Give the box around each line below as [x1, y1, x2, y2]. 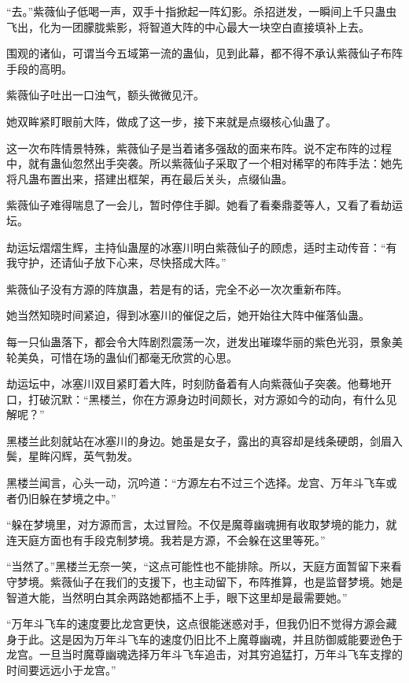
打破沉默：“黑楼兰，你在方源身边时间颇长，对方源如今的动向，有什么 [28, 390, 386, 407]
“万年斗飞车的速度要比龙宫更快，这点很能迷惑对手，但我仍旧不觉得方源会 [6, 615, 386, 632]
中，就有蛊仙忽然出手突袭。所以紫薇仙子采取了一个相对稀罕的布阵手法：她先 [6, 155, 403, 172]
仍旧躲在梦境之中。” [17, 489, 116, 506]
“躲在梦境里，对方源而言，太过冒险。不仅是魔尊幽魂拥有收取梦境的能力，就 [6, 516, 397, 533]
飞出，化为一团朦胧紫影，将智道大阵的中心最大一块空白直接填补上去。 [6, 18, 370, 35]
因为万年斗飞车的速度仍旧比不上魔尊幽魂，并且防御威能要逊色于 [72, 630, 403, 647]
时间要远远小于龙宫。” [6, 662, 116, 677]
